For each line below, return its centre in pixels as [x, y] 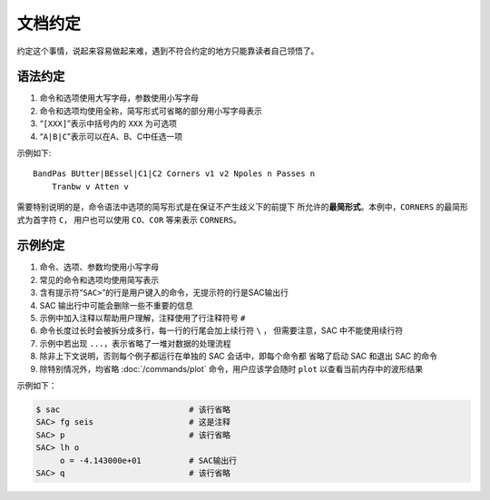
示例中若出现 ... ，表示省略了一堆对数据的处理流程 [135, 343]
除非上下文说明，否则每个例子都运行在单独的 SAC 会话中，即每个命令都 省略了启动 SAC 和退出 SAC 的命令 [238, 356]
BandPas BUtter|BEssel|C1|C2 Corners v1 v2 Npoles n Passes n [174, 174]
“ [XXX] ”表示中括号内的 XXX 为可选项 [108, 123]
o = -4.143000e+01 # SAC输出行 [148, 460]
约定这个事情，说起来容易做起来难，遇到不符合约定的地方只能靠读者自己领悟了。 [168, 51]
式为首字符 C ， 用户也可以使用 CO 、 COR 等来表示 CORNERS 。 [129, 220]
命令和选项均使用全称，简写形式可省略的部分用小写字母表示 [151, 111]
